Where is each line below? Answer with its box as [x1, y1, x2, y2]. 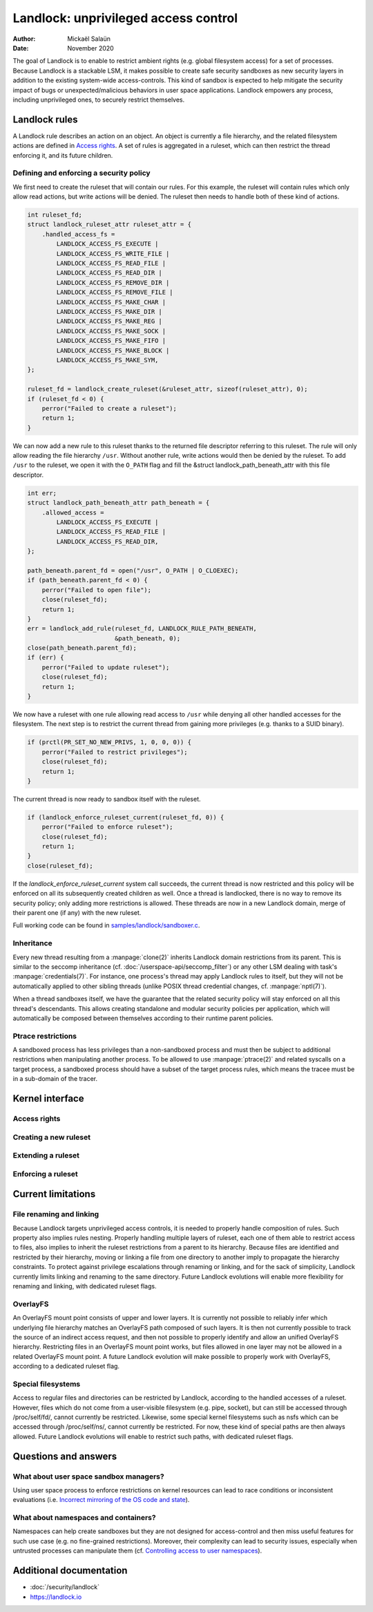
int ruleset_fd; [27, 211, 83, 219]
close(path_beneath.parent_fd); [27, 644, 137, 652]
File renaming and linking [12, 1210, 99, 1219]
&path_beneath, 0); [114, 634, 181, 642]
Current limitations [12, 1188, 96, 1200]
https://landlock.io [30, 1593, 82, 1601]
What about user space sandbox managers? [12, 1472, 165, 1481]
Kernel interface [12, 1093, 84, 1104]
